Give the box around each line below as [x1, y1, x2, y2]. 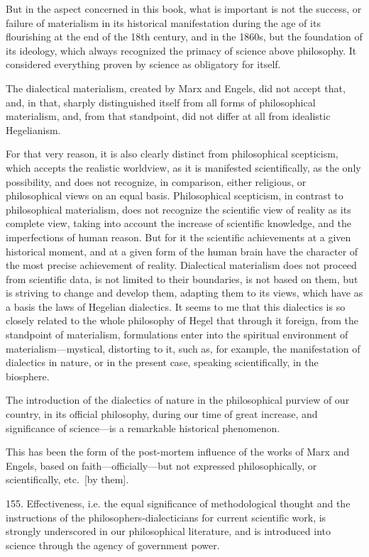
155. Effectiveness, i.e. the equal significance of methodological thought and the [6, 496, 351, 510]
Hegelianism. [6, 122, 61, 137]
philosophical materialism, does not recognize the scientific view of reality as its [6, 202, 351, 216]
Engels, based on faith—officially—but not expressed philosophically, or [6, 458, 317, 473]
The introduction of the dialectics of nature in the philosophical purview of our [6, 392, 350, 407]
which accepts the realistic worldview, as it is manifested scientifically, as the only [6, 160, 361, 175]
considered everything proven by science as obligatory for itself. [6, 57, 281, 72]
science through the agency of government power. [6, 537, 220, 552]
